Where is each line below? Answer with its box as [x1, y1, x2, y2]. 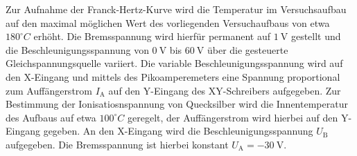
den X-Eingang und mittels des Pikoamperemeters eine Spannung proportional [6, 69, 340, 84]
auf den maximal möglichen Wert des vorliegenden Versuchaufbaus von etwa [6, 15, 330, 30]
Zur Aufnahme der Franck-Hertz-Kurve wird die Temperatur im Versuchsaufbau [6, 2, 347, 16]
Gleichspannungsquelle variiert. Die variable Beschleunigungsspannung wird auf [6, 56, 343, 70]
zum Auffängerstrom [6, 83, 92, 97]
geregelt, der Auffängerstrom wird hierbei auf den [127, 110, 338, 124]
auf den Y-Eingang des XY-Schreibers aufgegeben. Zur [108, 83, 341, 97]
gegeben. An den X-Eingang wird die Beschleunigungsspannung [43, 124, 313, 138]
